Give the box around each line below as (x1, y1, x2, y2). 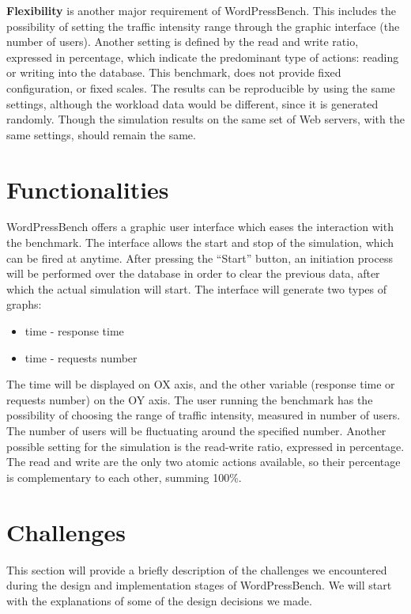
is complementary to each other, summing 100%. (6, 468, 242, 485)
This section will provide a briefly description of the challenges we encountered (6, 561, 387, 578)
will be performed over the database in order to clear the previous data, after (6, 265, 380, 282)
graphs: (6, 296, 42, 313)
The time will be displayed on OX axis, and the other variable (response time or (6, 376, 395, 392)
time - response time (25, 323, 124, 339)
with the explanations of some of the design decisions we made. (6, 592, 312, 608)
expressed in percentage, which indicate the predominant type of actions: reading (6, 48, 399, 65)
